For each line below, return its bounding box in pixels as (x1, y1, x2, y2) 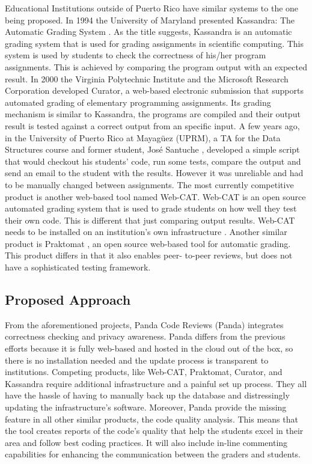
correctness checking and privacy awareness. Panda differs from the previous (5, 330, 286, 343)
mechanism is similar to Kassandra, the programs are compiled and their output (5, 108, 301, 120)
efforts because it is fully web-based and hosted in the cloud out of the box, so (5, 342, 293, 355)
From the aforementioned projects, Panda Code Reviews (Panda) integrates (5, 318, 284, 331)
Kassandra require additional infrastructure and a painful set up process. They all (5, 377, 307, 389)
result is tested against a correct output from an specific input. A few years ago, (5, 119, 300, 132)
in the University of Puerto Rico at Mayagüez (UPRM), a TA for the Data (5, 131, 281, 144)
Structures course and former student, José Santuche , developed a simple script (5, 143, 300, 156)
